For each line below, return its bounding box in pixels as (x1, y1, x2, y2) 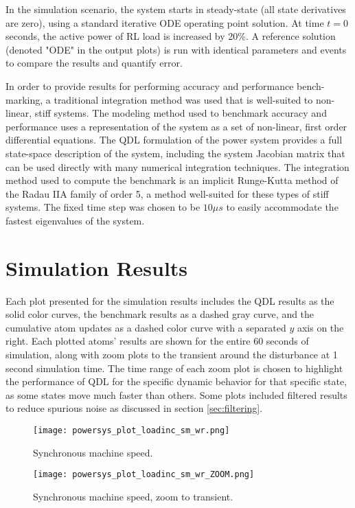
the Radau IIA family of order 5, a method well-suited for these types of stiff (5, 186, 329, 200)
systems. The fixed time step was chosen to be (5, 200, 201, 214)
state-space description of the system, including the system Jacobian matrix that (5, 146, 345, 160)
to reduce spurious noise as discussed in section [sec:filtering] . (5, 401, 263, 415)
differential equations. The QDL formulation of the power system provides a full (5, 132, 343, 147)
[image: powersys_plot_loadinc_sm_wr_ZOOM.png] (33, 470, 255, 480)
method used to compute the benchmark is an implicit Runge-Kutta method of (5, 173, 339, 187)
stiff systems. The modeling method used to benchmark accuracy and (34, 106, 327, 120)
